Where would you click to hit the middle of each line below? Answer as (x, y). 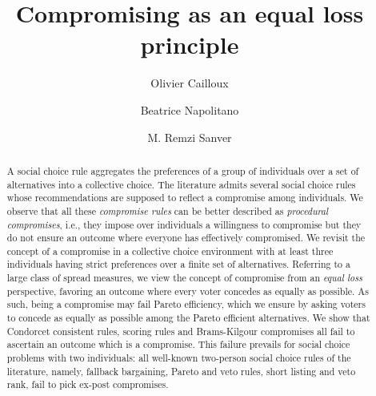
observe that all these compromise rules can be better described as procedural (168, 210)
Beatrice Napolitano (190, 109)
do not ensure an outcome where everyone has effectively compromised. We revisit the (186, 238)
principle (190, 44)
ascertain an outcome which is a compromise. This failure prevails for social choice (178, 344)
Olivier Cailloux (190, 83)
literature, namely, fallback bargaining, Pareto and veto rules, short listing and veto (181, 371)
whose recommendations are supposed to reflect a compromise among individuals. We (185, 198)
